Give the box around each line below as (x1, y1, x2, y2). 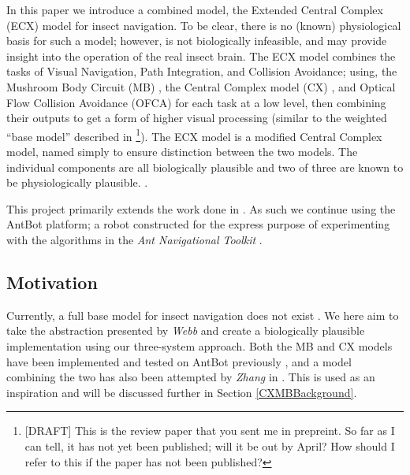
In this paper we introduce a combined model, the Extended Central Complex (6, 2, 383, 17)
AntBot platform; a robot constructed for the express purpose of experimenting (6, 216, 390, 232)
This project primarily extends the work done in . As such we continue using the (6, 200, 396, 217)
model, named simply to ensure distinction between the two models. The (6, 143, 358, 159)
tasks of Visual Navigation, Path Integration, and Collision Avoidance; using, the (6, 63, 397, 80)
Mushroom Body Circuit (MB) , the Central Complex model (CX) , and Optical (6, 78, 396, 95)
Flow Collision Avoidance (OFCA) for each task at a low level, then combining (6, 94, 386, 110)
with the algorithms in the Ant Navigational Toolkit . (6, 231, 263, 247)
